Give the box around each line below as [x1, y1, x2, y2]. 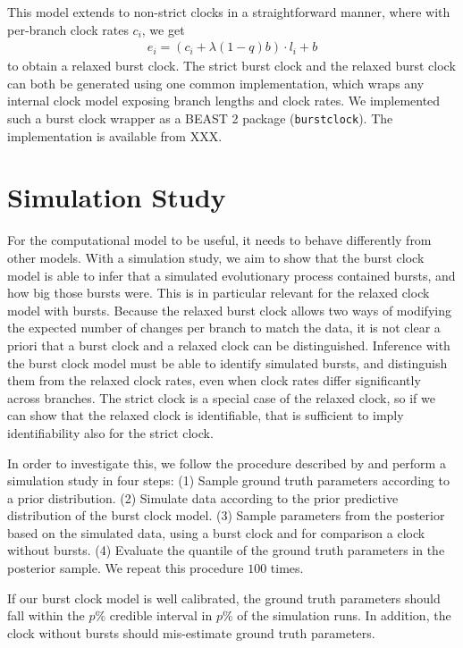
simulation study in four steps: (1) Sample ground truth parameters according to [7, 471, 450, 490]
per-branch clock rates [7, 20, 129, 38]
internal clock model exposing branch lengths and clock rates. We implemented [7, 91, 441, 110]
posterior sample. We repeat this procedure [7, 559, 244, 577]
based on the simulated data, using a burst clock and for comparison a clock [7, 523, 425, 542]
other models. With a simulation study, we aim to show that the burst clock [7, 248, 425, 266]
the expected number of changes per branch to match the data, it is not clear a [7, 318, 441, 337]
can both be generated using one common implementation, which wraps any [7, 73, 425, 92]
